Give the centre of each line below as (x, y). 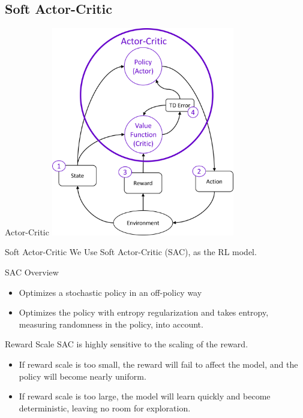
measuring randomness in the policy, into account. (111, 324)
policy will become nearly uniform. (82, 376)
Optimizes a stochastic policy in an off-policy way (110, 292)
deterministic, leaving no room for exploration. (105, 408)
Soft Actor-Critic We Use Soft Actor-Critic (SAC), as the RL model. (131, 252)
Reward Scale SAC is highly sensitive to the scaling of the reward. (127, 344)
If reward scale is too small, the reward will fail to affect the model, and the (158, 364)
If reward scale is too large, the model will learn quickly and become (145, 396)
